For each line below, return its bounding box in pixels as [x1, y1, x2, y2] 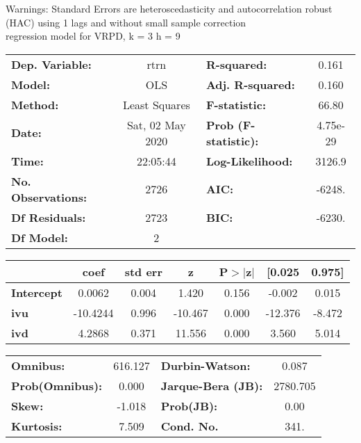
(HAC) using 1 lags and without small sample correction [6, 15, 246, 29]
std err [124, 263, 162, 280]
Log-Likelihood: [205, 152, 293, 169]
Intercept [11, 284, 62, 300]
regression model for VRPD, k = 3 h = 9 [6, 29, 180, 43]
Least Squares [122, 96, 190, 113]
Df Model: [11, 229, 68, 245]
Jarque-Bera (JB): [160, 377, 263, 394]
